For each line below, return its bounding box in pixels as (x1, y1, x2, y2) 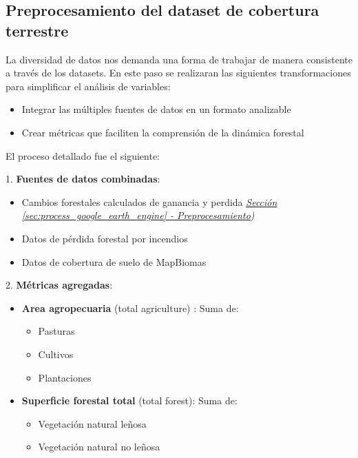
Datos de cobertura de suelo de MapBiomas (21, 254, 207, 269)
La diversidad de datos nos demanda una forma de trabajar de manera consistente (6, 52, 352, 66)
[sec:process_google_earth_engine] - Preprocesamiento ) (21, 208, 255, 222)
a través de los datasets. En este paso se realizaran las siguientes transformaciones (6, 65, 351, 80)
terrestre (6, 19, 69, 41)
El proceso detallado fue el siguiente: (6, 148, 160, 163)
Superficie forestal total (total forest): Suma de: (21, 393, 238, 408)
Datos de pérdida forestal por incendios (21, 231, 188, 245)
